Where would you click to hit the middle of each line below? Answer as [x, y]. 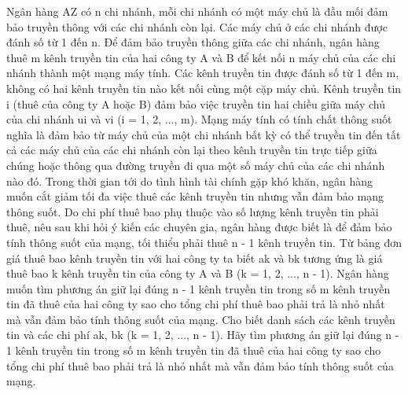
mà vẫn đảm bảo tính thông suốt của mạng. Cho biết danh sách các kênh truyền [201, 319]
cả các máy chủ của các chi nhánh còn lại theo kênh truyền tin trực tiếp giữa [192, 150]
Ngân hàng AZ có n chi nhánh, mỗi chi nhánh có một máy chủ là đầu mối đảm [197, 11]
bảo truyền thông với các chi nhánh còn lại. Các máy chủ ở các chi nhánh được [197, 26]
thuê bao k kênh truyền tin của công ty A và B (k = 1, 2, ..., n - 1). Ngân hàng [198, 273]
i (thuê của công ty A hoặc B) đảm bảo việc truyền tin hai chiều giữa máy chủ [196, 103]
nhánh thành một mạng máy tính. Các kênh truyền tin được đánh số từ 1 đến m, [203, 73]
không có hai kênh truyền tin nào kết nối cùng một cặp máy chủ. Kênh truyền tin [204, 88]
